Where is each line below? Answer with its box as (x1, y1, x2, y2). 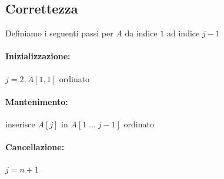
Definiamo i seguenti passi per (5, 27, 113, 39)
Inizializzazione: (5, 50, 71, 62)
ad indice (167, 27, 200, 39)
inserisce (5, 117, 35, 130)
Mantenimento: (5, 95, 68, 107)
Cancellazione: (5, 141, 65, 153)
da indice (125, 27, 158, 39)
